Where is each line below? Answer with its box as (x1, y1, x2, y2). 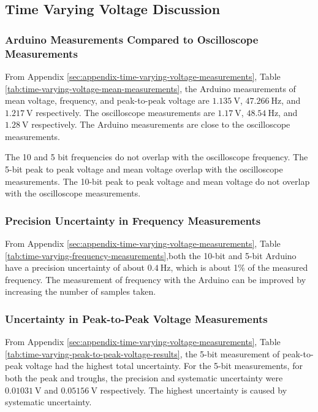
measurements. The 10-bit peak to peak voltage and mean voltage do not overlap (5, 174, 310, 187)
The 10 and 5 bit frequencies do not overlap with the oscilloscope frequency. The (5, 150, 308, 163)
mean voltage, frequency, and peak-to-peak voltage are (5, 94, 210, 107)
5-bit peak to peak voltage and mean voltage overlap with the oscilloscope (5, 163, 283, 176)
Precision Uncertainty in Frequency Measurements (5, 212, 261, 228)
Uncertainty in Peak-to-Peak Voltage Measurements (5, 311, 268, 326)
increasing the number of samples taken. (5, 285, 156, 298)
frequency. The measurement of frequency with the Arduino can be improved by (5, 273, 306, 286)
